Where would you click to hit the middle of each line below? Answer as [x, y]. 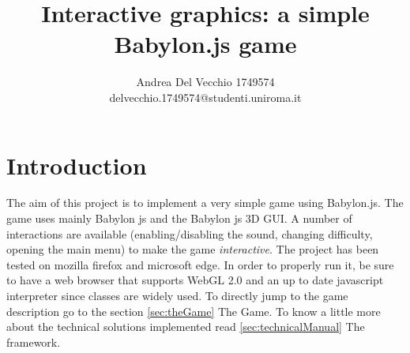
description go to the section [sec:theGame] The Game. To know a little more [194, 311]
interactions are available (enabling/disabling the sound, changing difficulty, [190, 233]
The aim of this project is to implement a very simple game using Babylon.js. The [205, 203]
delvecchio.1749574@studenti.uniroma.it [205, 97]
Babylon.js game [205, 44]
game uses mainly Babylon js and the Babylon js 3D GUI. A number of [179, 218]
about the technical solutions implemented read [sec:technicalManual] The [186, 327]
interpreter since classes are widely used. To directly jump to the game [177, 295]
